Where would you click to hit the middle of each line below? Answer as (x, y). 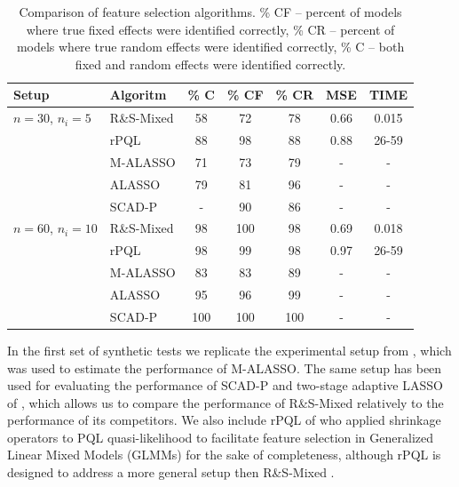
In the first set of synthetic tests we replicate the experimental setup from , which (229, 350)
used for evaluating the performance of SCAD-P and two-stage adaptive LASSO (225, 385)
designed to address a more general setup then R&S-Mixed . (171, 472)
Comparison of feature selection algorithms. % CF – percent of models (210, 12)
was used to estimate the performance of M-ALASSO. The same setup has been (225, 367)
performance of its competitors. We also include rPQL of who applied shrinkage (224, 420)
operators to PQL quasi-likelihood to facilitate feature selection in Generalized (221, 437)
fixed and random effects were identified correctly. (210, 64)
